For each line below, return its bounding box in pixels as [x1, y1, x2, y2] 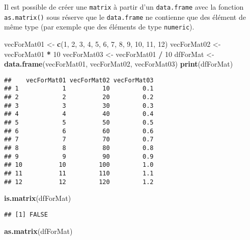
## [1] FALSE [4, 211, 48, 218]
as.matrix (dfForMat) [4, 225, 73, 236]
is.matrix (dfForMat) [4, 193, 71, 203]
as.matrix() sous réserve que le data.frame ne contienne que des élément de [4, 11, 246, 22]
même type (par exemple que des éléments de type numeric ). [4, 21, 195, 32]
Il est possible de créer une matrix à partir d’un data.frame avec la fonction [4, 2, 244, 12]
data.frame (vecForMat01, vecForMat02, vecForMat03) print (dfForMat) [4, 58, 233, 69]
